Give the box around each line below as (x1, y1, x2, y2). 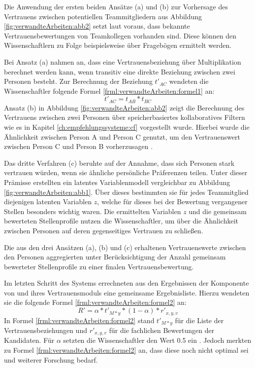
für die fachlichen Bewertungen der (109, 325, 215, 335)
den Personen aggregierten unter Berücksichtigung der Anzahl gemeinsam (4, 252, 226, 262)
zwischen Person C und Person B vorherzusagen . (4, 141, 153, 151)
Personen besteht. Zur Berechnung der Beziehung (4, 76, 153, 86)
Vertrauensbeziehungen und (4, 325, 87, 335)
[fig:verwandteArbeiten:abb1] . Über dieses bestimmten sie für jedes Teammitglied (4, 186, 249, 197)
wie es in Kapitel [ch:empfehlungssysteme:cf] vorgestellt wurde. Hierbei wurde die (4, 121, 250, 132)
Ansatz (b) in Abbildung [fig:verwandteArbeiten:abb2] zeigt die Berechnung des (4, 102, 245, 112)
